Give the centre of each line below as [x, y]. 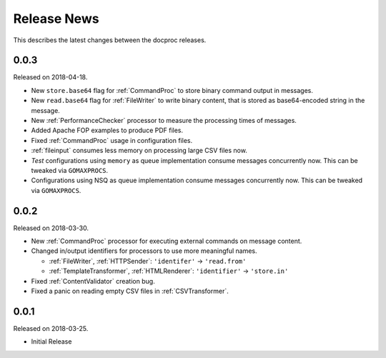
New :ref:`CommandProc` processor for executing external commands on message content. [167, 241]
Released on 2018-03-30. [51, 228]
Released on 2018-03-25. [51, 328]
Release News [56, 19]
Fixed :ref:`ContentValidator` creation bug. [93, 281]
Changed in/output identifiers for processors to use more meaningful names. [144, 251]
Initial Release [51, 342]
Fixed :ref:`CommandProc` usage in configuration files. [112, 140]
